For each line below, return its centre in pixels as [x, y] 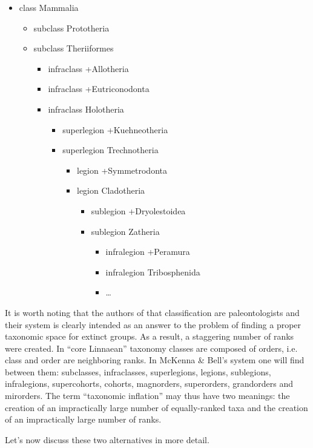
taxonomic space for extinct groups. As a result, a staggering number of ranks [150, 336]
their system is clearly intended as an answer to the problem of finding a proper [153, 324]
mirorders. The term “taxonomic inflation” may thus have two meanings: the [147, 396]
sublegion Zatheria [125, 231]
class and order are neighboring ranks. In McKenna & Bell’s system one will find [155, 360]
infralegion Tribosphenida [153, 272]
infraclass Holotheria [86, 109]
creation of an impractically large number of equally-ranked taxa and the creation [156, 407]
